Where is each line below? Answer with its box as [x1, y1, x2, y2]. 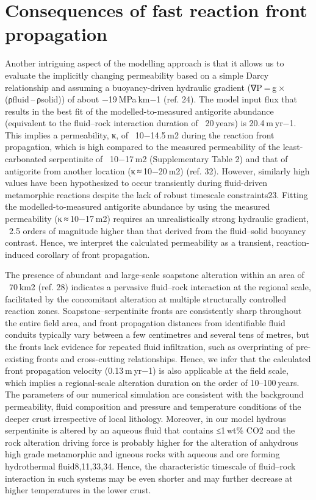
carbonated [5, 152, 47, 165]
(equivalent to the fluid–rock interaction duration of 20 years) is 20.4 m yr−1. [5, 116, 296, 129]
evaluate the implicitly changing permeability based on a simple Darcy [5, 68, 269, 81]
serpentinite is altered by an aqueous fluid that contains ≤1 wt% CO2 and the [5, 424, 295, 437]
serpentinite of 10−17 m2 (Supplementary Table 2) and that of [49, 152, 288, 165]
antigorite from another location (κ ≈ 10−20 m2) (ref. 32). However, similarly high [5, 164, 310, 177]
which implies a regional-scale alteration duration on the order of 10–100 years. [5, 376, 300, 388]
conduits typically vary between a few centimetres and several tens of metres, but [5, 328, 309, 341]
